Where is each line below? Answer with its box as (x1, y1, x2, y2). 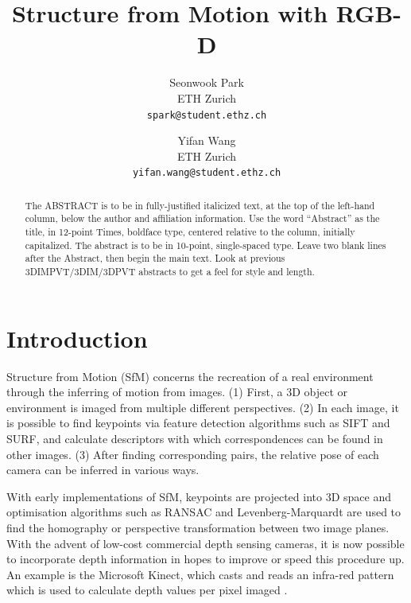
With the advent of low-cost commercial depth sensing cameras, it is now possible (6, 535, 405, 551)
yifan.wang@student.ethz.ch (132, 167, 281, 179)
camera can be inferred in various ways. (6, 461, 200, 478)
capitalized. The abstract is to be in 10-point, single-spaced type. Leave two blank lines (25, 238, 386, 251)
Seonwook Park (169, 74, 244, 91)
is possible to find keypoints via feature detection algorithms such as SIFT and (6, 414, 390, 431)
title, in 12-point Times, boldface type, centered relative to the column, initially (25, 225, 355, 239)
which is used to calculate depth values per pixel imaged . (6, 582, 288, 598)
